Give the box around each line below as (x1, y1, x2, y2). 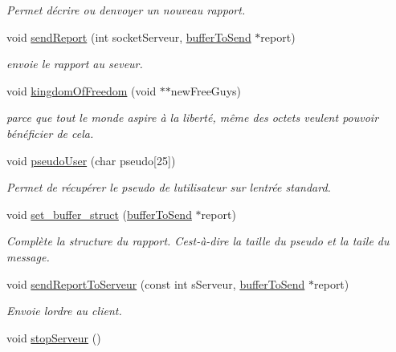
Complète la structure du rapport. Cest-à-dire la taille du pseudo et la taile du (6, 233, 390, 249)
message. (6, 248, 50, 265)
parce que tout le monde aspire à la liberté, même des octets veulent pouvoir (6, 109, 379, 126)
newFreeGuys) (170, 82, 241, 99)
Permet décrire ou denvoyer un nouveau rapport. (6, 2, 246, 18)
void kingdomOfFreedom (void (6, 82, 157, 99)
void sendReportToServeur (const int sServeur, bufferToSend (6, 275, 305, 292)
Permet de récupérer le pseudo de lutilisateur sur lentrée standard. (6, 179, 331, 196)
